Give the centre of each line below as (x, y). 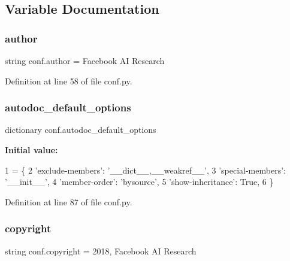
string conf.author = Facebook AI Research (85, 60)
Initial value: (31, 150)
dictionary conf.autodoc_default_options (81, 130)
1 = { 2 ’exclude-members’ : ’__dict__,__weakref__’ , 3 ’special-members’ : (145, 170)
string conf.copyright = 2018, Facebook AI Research (101, 251)
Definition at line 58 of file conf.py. (69, 81)
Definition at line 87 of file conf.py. (69, 201)
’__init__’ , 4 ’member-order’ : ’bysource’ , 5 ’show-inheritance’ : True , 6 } (139, 182)
